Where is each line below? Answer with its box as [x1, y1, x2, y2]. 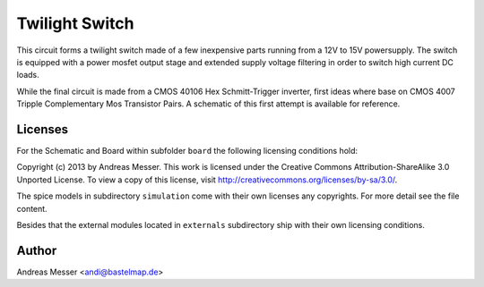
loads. [16, 70, 39, 80]
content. [16, 203, 48, 214]
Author [16, 242, 57, 258]
